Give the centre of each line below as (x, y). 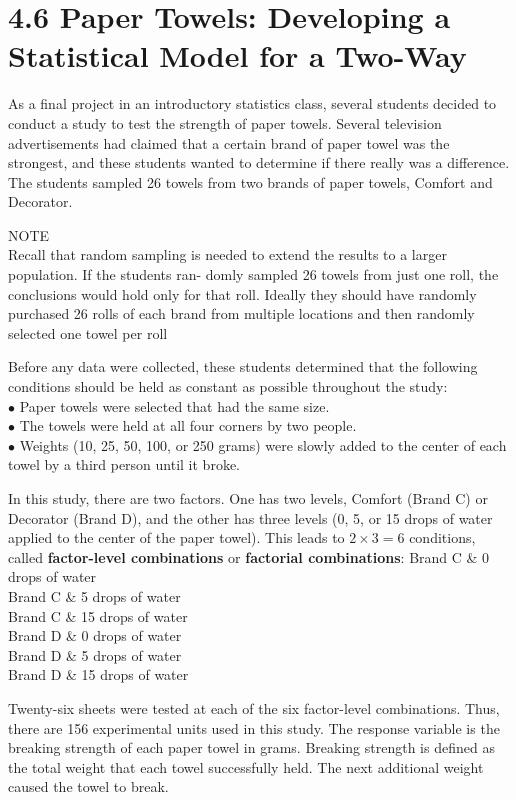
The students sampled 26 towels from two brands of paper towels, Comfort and (250, 181)
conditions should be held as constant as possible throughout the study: (228, 386)
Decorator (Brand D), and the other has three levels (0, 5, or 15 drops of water (250, 517)
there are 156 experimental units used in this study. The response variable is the (254, 727)
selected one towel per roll (88, 332)
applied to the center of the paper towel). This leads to (176, 537)
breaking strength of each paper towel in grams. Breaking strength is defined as (251, 747)
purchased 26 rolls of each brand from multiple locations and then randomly (241, 313)
